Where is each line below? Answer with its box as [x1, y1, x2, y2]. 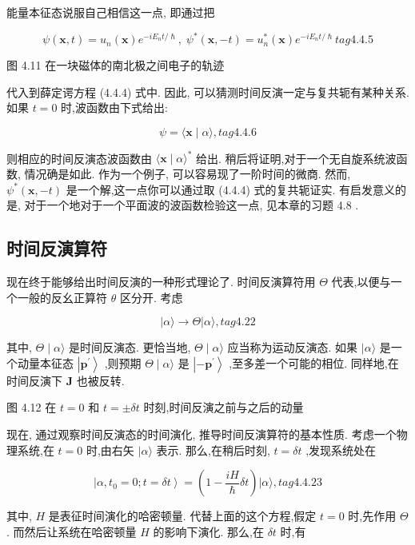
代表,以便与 [331, 272, 391, 289]
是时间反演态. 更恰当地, [68, 339, 191, 356]
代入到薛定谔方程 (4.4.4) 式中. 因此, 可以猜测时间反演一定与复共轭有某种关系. [6, 83, 409, 100]
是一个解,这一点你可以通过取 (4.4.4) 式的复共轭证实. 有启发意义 [66, 181, 396, 197]
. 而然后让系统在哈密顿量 [6, 523, 137, 539]
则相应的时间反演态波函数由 [6, 149, 152, 166]
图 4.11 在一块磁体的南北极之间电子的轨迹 [6, 57, 225, 74]
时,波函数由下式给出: [61, 99, 168, 116]
